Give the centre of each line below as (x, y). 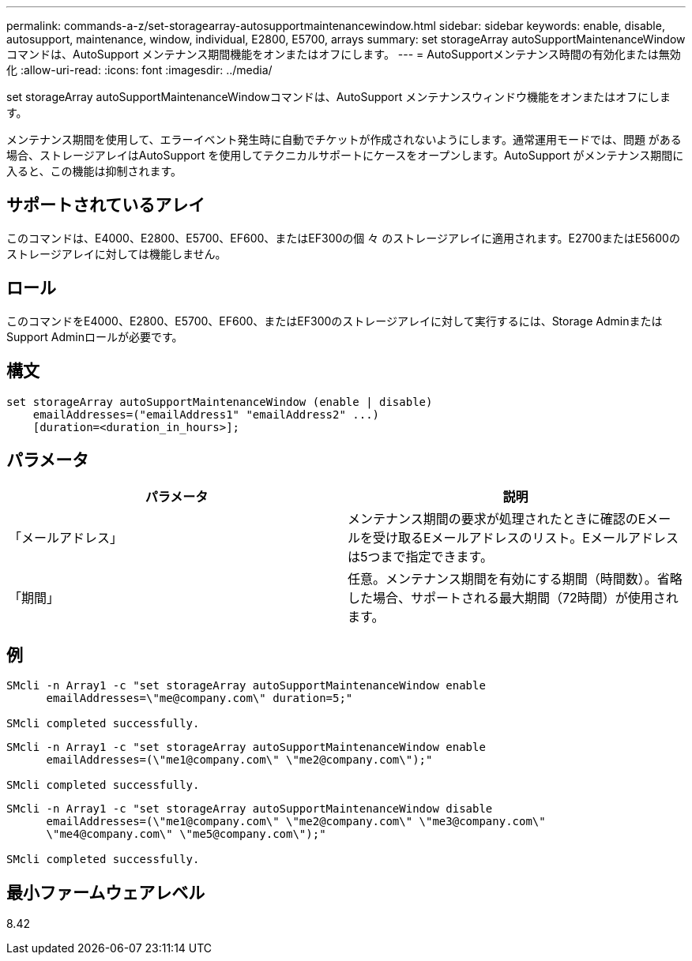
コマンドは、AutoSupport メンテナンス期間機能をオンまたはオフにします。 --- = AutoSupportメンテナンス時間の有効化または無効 (344, 54)
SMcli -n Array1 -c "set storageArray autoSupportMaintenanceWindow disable (250, 809)
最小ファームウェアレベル (106, 892)
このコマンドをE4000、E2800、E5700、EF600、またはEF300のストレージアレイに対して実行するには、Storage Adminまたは (335, 321)
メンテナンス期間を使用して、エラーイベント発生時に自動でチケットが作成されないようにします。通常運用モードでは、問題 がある (344, 139)
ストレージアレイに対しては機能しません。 (117, 253)
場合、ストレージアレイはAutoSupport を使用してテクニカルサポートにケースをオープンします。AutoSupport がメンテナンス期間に (345, 155)
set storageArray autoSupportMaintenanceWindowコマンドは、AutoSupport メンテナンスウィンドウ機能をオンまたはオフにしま (338, 97)
